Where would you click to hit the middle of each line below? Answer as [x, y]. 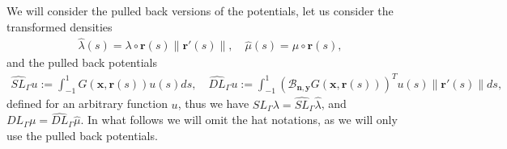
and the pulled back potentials [82, 62]
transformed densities [60, 26]
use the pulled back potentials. [82, 135]
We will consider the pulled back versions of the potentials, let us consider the [200, 10]
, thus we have [213, 103]
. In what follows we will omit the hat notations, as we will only [239, 120]
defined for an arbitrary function [87, 103]
